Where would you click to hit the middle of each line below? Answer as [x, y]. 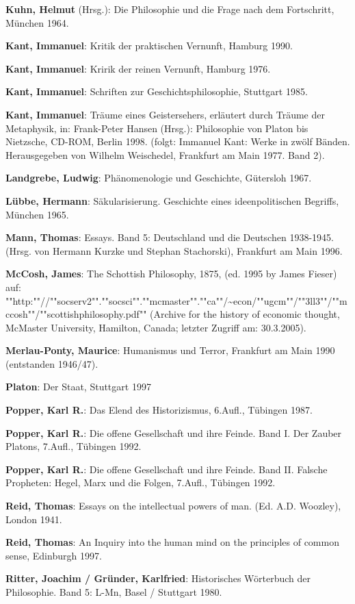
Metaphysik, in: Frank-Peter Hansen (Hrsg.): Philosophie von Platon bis [157, 128]
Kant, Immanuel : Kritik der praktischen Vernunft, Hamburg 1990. [149, 46]
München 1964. [37, 22]
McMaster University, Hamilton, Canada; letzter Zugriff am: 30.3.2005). [156, 327]
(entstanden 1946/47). [52, 363]
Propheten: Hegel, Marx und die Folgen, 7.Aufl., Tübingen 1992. [141, 482]
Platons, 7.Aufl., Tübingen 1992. [74, 446]
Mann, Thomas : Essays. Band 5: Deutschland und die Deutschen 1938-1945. [170, 237]
